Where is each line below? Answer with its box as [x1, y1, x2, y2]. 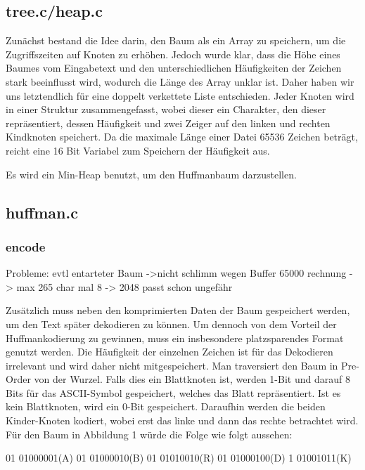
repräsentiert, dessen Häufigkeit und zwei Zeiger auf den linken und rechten [6, 115, 331, 130]
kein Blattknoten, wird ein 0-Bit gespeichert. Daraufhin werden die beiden [6, 399, 326, 414]
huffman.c [6, 201, 78, 223]
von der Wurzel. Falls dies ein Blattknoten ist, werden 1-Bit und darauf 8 [34, 372, 350, 386]
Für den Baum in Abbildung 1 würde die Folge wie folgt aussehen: [6, 426, 293, 441]
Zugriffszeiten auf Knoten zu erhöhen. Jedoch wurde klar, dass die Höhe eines [6, 46, 340, 61]
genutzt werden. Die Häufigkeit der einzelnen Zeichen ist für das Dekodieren [6, 344, 333, 359]
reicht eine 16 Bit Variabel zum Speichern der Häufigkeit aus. [6, 143, 270, 157]
